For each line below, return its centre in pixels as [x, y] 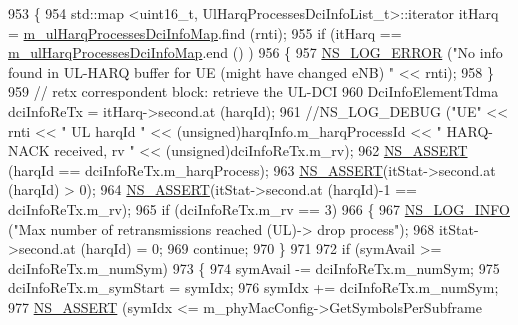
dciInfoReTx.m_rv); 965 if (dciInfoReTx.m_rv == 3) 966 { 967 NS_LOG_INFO [259, 208]
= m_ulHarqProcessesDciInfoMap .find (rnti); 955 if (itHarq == [205, 32]
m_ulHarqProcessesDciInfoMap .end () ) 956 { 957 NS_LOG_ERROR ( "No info [255, 52]
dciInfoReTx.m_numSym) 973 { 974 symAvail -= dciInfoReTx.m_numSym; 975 [254, 267]
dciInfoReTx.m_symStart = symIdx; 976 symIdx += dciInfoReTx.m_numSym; [253, 287]
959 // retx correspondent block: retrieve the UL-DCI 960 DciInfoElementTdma [253, 91]
